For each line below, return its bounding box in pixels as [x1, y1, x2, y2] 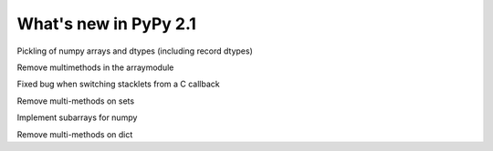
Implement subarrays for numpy [16, 112, 138, 123]
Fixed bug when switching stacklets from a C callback [16, 78, 220, 90]
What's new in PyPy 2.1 [16, 14, 196, 34]
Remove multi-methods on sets [16, 96, 135, 106]
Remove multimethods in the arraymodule [16, 62, 174, 73]
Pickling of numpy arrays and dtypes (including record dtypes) [16, 45, 253, 56]
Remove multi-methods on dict [16, 128, 133, 140]
